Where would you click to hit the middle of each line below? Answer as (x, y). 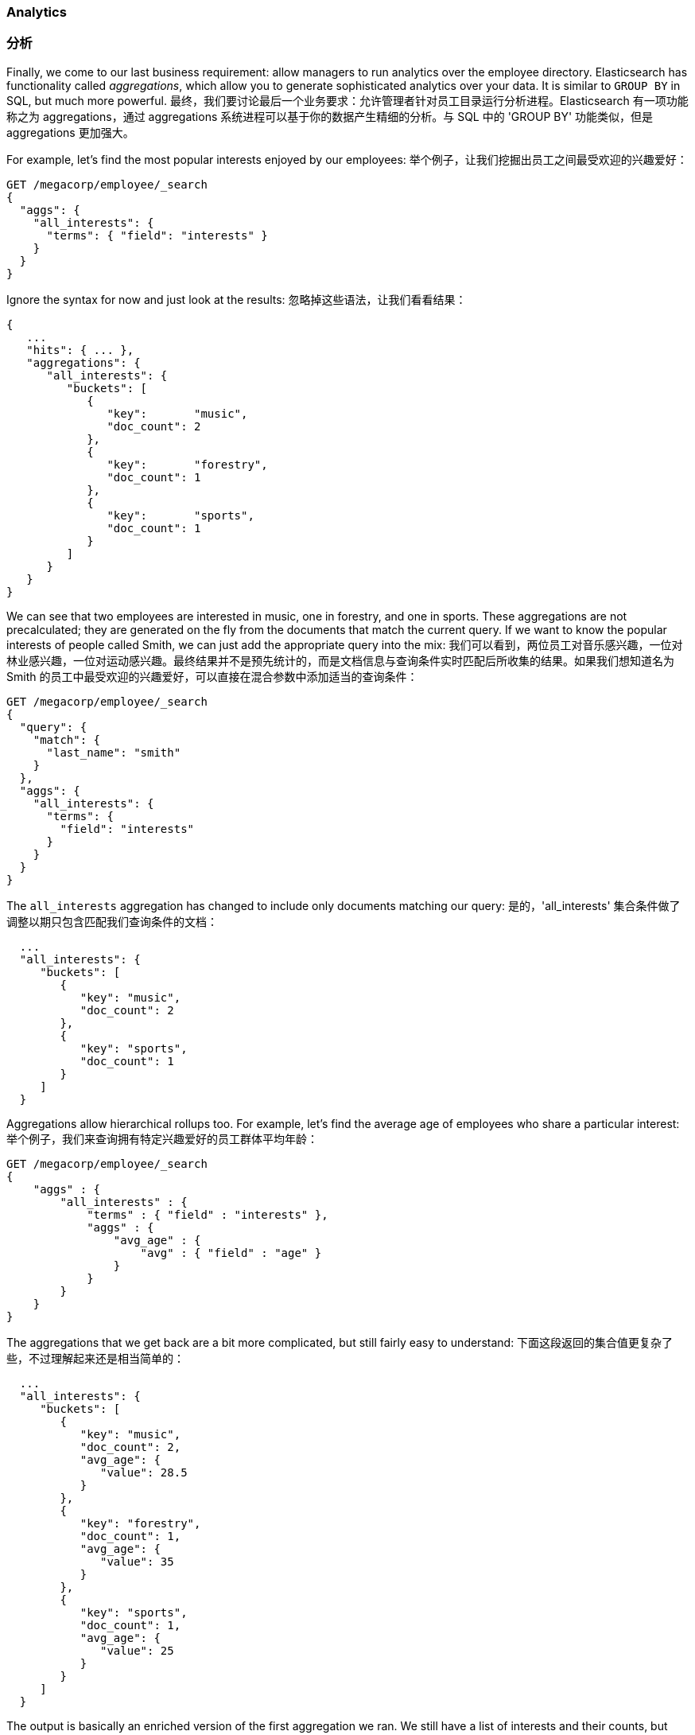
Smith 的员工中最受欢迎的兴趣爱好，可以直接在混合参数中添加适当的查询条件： (212, 676)
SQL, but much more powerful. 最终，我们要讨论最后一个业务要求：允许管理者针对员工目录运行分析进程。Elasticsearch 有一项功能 (347, 100)
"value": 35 (137, 1561)
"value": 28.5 (144, 1472)
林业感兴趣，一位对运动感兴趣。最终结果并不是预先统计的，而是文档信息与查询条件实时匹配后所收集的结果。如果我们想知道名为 (340, 660)
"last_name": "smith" (114, 752)
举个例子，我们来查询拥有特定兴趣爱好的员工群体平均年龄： (162, 1138)
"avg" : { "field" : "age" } (231, 1253)
